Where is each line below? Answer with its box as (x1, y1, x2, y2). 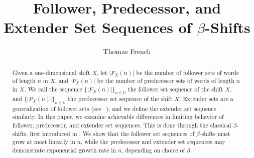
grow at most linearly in (12, 137, 75, 146)
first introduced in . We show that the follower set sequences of (30, 129, 195, 137)
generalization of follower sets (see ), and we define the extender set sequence (12, 104, 217, 112)
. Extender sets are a (179, 94, 233, 103)
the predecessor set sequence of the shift (68, 94, 173, 103)
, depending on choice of (121, 146, 185, 154)
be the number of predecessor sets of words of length (97, 76, 234, 85)
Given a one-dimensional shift (12, 68, 90, 76)
